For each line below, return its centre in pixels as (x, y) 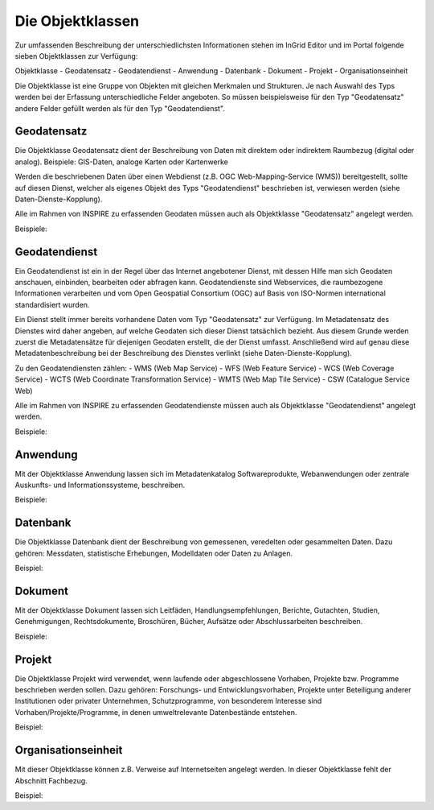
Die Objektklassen (77, 21)
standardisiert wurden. (52, 304)
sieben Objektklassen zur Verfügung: (76, 56)
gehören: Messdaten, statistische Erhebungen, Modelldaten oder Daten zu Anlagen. (154, 553)
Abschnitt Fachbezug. (51, 780)
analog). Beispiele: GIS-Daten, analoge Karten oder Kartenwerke (122, 162)
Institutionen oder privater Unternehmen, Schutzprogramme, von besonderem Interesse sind (168, 701)
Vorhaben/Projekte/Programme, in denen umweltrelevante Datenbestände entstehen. (156, 712)
